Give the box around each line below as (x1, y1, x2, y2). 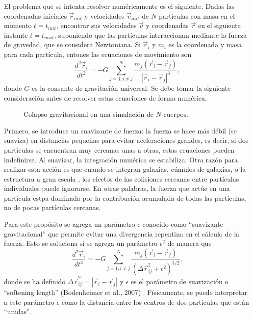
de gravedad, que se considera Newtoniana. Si (4, 39, 141, 50)
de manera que (167, 238, 212, 248)
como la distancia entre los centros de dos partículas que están (61, 296, 249, 307)
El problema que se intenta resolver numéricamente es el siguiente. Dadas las (4, 1, 235, 11)
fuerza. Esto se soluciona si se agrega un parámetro (4, 238, 157, 248)
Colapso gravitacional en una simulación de (24, 109, 154, 119)
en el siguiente (198, 20, 241, 30)
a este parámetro (4, 296, 54, 307)
